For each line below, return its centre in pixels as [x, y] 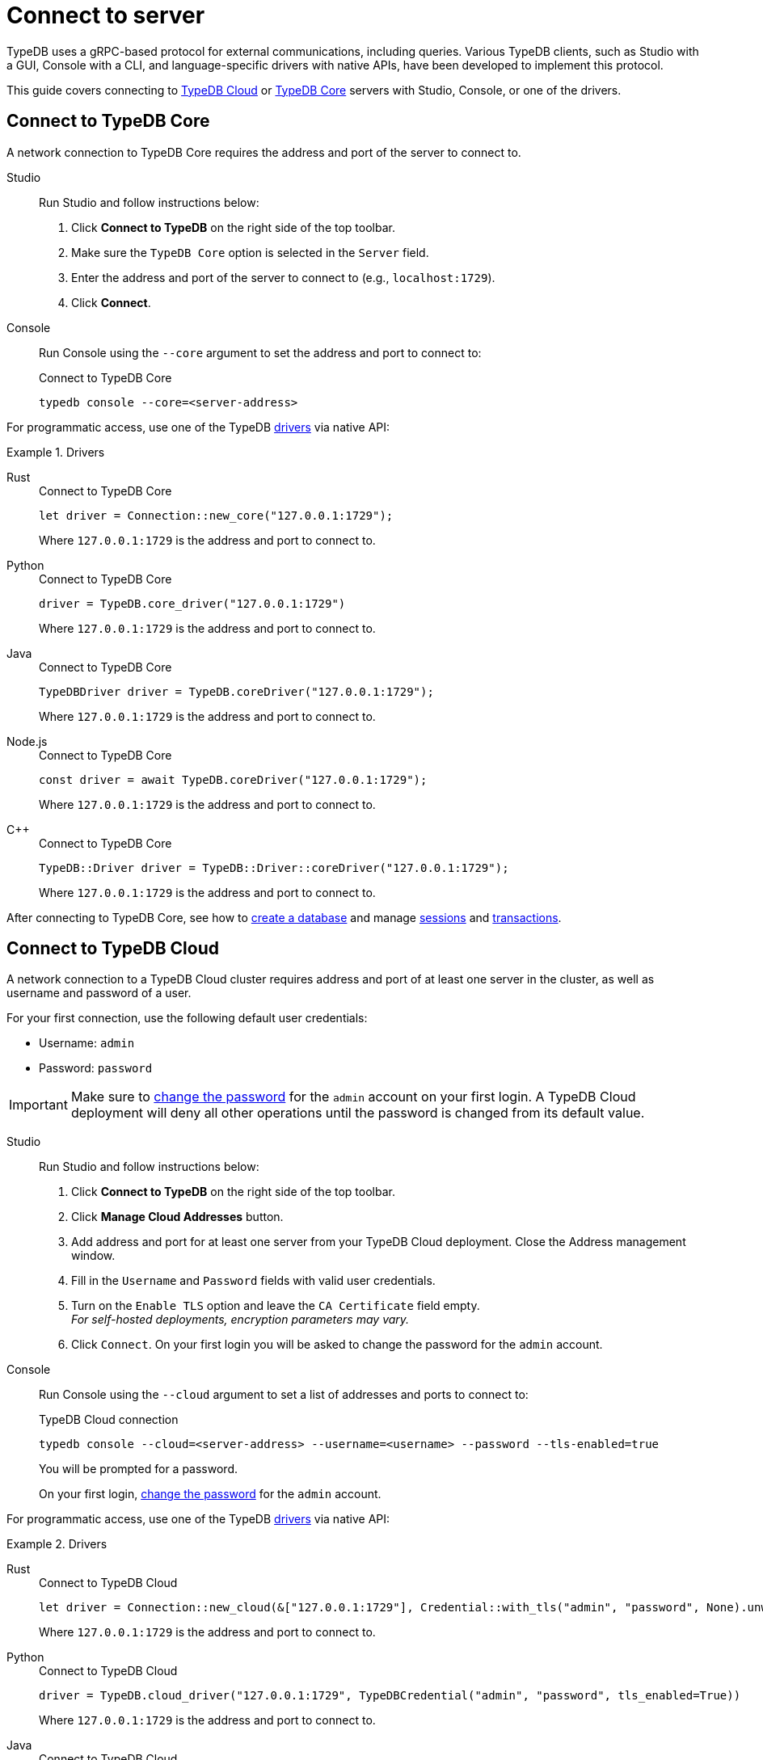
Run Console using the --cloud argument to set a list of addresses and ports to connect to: [284, 1395]
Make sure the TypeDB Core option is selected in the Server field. [250, 252]
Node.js [27, 741]
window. [93, 1256]
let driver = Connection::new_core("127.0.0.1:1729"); [216, 515]
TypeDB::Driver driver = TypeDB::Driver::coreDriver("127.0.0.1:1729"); [274, 867]
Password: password [96, 1068]
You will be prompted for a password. [138, 1469]
